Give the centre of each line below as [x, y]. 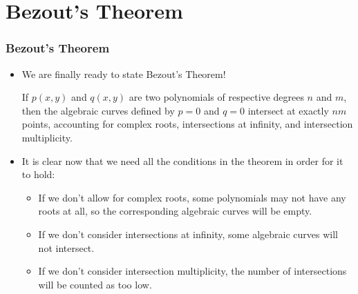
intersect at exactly [288, 110]
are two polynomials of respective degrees [216, 97]
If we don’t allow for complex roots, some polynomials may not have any [192, 197]
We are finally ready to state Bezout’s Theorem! [124, 73]
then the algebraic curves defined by [98, 110]
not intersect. [66, 247]
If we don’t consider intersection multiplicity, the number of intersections [192, 271]
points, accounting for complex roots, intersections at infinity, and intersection [187, 124]
